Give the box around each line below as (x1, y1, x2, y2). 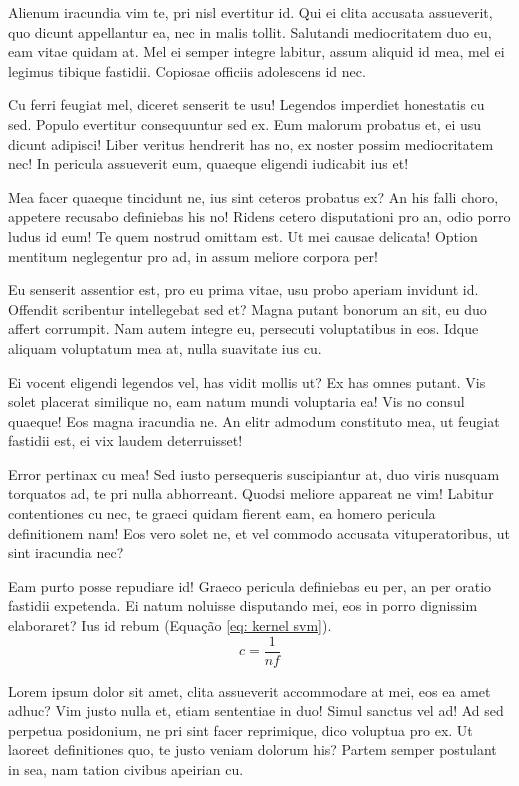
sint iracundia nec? (8, 542, 124, 563)
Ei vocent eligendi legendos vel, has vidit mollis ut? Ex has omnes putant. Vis (8, 371, 486, 392)
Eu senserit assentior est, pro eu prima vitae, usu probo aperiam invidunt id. (8, 279, 479, 300)
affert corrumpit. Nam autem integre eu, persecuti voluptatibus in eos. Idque (8, 318, 479, 339)
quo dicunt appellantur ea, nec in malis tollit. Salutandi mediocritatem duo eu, (8, 21, 492, 42)
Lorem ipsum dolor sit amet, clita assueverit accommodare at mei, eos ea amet (8, 680, 491, 701)
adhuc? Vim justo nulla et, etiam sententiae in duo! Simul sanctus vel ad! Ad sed (8, 700, 504, 721)
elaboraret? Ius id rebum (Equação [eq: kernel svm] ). (8, 615, 332, 636)
